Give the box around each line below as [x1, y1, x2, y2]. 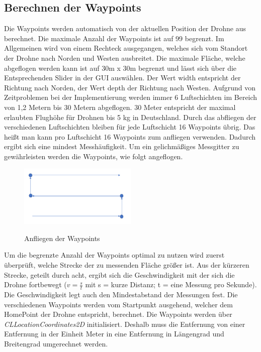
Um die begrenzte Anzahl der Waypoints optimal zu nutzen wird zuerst [4, 250, 225, 260]
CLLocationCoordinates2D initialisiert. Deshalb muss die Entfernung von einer [4, 318, 245, 329]
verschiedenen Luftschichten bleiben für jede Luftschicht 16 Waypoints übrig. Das [4, 122, 255, 132]
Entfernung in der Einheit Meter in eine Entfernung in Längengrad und [4, 328, 224, 339]
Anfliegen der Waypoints [24, 232, 100, 243]
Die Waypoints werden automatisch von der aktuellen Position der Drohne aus [4, 23, 246, 34]
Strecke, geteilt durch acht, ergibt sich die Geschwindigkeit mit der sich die [4, 269, 235, 280]
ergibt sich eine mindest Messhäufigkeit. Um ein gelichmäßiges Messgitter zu [4, 141, 239, 152]
